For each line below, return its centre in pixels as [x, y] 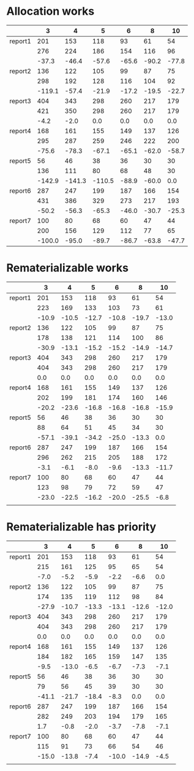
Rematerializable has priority [81, 527]
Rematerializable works [67, 268]
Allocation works [50, 11]
